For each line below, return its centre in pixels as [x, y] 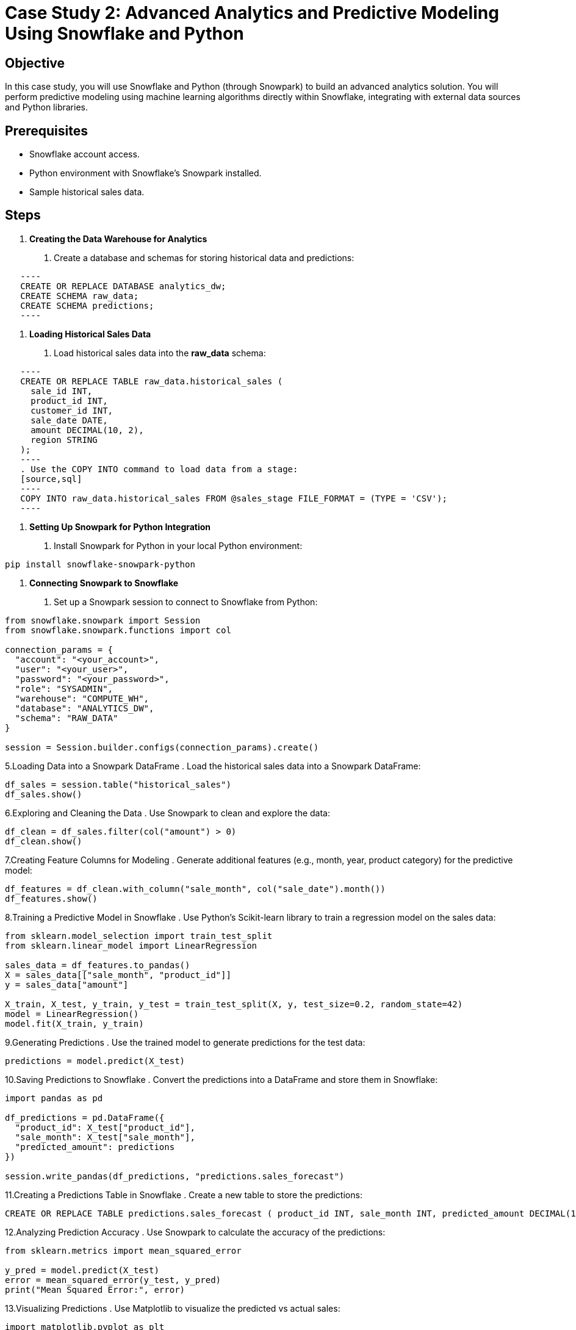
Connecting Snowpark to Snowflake [104, 583]
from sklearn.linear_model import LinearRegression [131, 945]
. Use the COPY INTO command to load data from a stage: [159, 469]
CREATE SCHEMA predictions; [87, 305]
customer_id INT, [72, 410]
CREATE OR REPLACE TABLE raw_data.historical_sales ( [152, 381]
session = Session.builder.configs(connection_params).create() [162, 747]
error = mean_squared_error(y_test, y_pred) [113, 1280]
